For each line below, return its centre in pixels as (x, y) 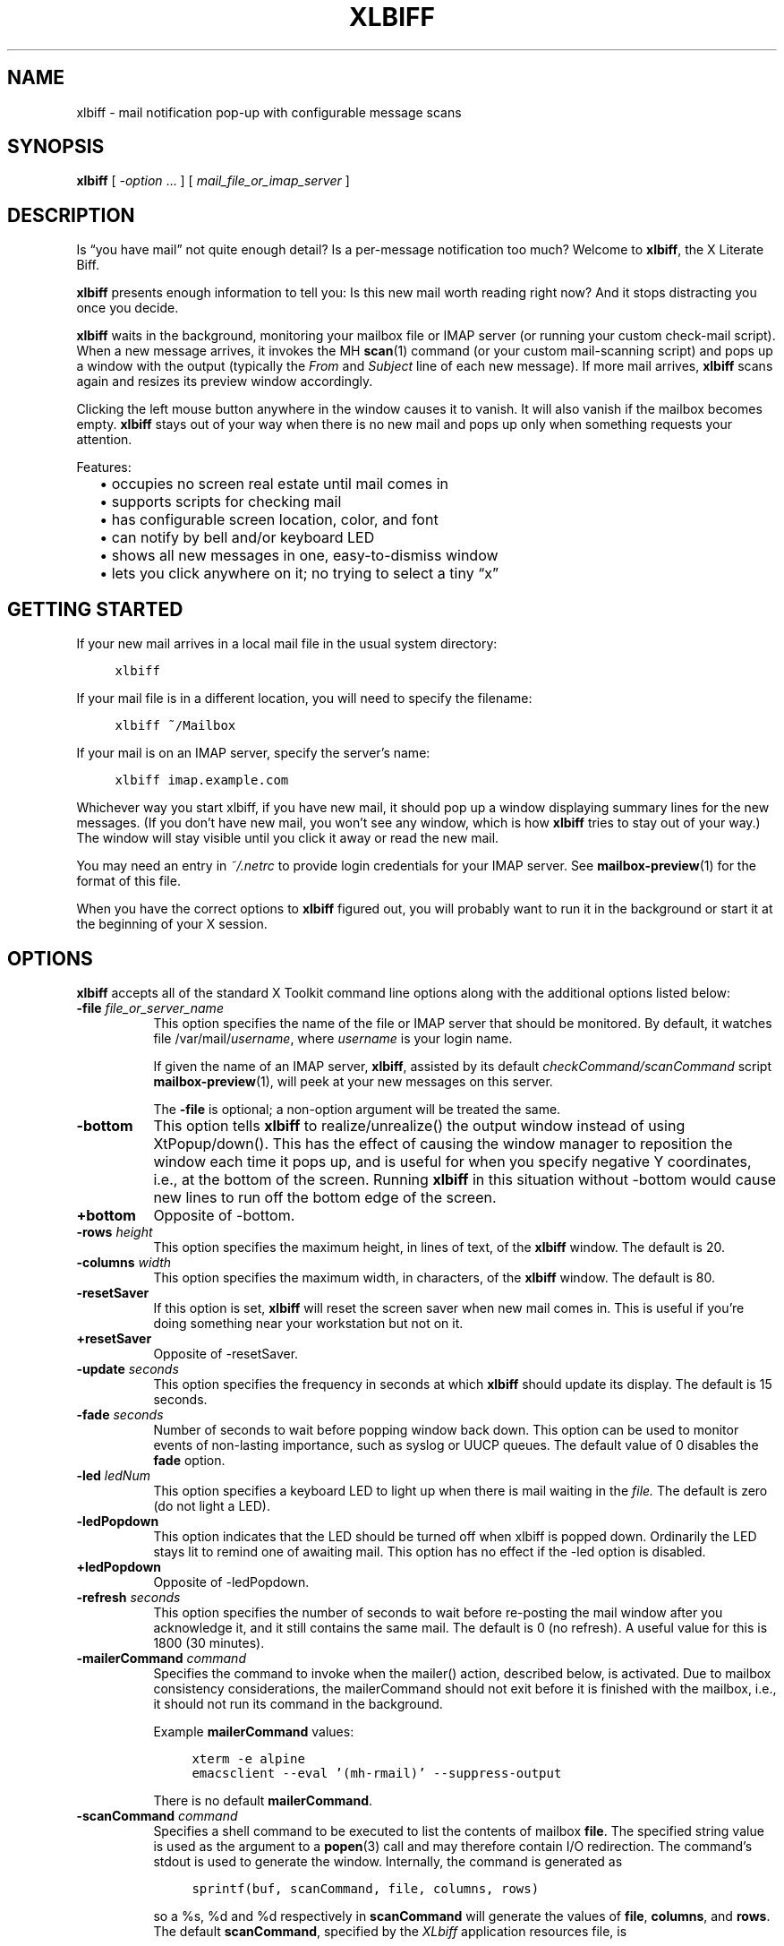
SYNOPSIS (56, 147)
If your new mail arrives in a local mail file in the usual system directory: (287, 644)
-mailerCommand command (161, 1658)
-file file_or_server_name (150, 1007)
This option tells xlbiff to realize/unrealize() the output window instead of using (419, 1125)
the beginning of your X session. (172, 924)
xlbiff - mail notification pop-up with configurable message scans (269, 112)
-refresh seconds (128, 1597)
